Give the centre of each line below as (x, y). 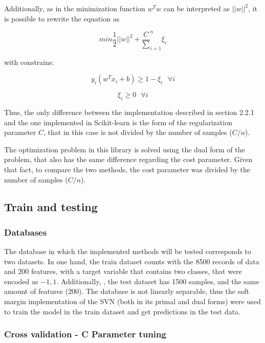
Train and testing (51, 207)
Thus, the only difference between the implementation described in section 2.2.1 (129, 112)
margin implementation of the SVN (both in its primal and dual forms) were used (132, 301)
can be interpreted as (197, 8)
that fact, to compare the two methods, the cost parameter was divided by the (127, 169)
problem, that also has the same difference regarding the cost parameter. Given (128, 159)
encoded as (21, 281)
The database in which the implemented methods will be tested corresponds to (128, 251)
